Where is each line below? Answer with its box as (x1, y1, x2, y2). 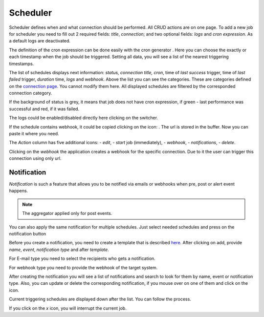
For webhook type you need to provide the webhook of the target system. (9, 264, 158, 271)
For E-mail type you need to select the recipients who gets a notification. (9, 255, 156, 261)
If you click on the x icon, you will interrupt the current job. (9, 305, 127, 311)
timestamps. (9, 61, 34, 66)
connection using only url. (9, 155, 62, 161)
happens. (9, 188, 28, 194)
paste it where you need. (9, 131, 59, 137)
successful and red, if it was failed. (9, 106, 80, 112)
